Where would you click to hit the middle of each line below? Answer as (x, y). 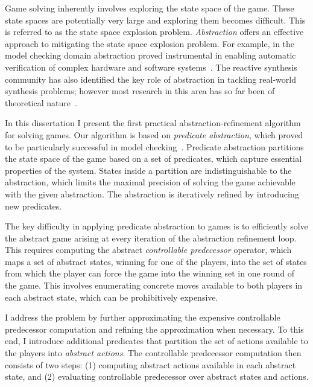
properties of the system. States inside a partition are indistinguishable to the (148, 170)
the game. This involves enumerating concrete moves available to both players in (154, 285)
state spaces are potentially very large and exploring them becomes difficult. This (155, 20)
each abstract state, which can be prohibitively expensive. (112, 297)
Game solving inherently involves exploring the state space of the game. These (150, 8)
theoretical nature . (41, 102)
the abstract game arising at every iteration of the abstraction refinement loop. (151, 238)
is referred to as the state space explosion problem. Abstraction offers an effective (154, 32)
